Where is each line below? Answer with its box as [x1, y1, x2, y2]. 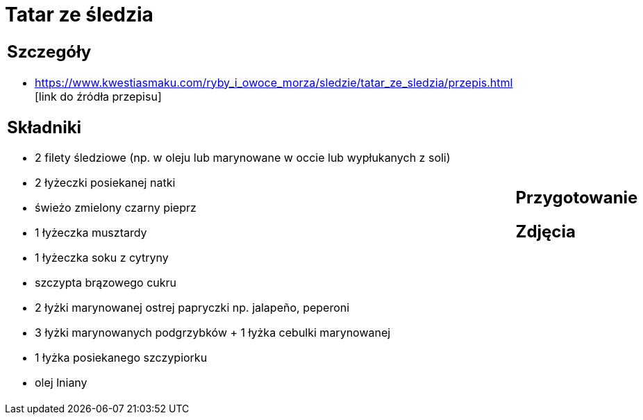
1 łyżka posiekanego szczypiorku [35, 351, 208, 365]
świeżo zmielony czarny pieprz [35, 201, 197, 215]
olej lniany [35, 376, 87, 390]
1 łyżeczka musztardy [35, 226, 147, 240]
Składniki [7, 117, 82, 137]
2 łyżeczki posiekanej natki [35, 176, 176, 190]
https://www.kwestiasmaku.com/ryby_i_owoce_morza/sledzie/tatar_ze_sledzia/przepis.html [35, 75, 513, 90]
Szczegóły [7, 41, 92, 62]
